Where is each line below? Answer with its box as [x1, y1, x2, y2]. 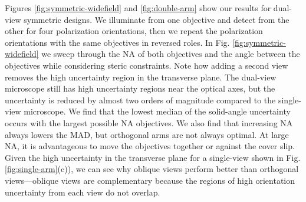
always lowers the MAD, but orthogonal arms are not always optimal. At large [5, 128, 289, 140]
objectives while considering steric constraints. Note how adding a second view [5, 59, 288, 71]
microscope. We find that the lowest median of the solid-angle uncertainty [24, 105, 291, 117]
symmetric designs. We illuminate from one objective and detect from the [24, 13, 289, 25]
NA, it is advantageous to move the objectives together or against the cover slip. [5, 140, 295, 152]
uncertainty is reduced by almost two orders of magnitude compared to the [5, 93, 276, 106]
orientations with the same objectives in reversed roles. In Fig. [5, 36, 230, 48]
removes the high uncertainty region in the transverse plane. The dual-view [5, 70, 277, 83]
